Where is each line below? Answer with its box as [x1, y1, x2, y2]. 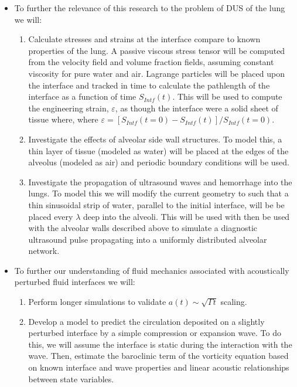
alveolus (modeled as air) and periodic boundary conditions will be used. [28, 156, 289, 168]
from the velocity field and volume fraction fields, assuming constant [28, 56, 274, 68]
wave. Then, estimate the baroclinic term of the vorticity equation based [28, 349, 289, 362]
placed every [28, 210, 73, 222]
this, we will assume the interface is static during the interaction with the [28, 338, 292, 350]
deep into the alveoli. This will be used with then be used [83, 210, 290, 222]
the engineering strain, [28, 101, 109, 114]
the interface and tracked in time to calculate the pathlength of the [28, 79, 270, 91]
